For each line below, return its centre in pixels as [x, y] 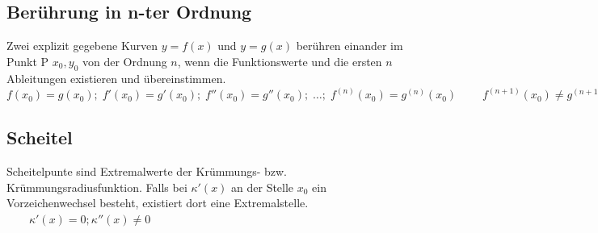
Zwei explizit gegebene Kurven [82, 46]
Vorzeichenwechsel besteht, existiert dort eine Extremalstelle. [158, 203]
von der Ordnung [124, 61]
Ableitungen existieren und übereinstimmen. [116, 78]
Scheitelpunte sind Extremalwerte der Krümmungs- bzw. [147, 171]
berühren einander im [350, 46]
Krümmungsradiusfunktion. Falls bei [97, 187]
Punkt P [28, 61]
